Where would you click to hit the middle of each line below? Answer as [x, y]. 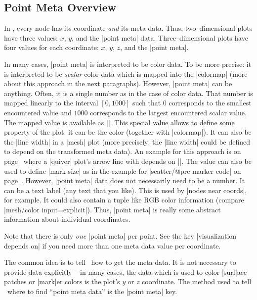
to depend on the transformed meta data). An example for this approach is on [123, 151]
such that [147, 103]
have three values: [31, 37]
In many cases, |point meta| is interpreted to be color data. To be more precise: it [128, 64]
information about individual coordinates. [67, 219]
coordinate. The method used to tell [197, 281]
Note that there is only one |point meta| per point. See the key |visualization [120, 236]
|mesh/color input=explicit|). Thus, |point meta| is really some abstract [112, 209]
